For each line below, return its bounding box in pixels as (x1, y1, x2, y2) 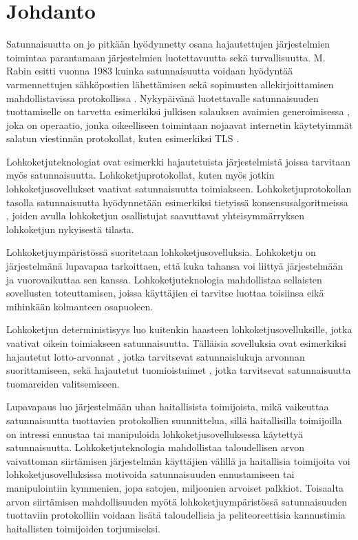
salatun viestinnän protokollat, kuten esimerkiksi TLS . (6, 131, 240, 146)
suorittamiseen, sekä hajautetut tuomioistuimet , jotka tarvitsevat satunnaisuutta (6, 363, 351, 377)
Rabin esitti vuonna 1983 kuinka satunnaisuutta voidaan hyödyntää (6, 63, 293, 78)
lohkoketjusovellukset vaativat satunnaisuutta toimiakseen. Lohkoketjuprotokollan (6, 181, 352, 196)
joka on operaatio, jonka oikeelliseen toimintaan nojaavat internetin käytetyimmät (6, 117, 353, 132)
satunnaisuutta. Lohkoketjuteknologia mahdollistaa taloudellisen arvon (6, 440, 305, 454)
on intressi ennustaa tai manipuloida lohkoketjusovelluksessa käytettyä (6, 426, 304, 441)
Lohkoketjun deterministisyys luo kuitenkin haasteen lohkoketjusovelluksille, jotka (6, 322, 352, 337)
